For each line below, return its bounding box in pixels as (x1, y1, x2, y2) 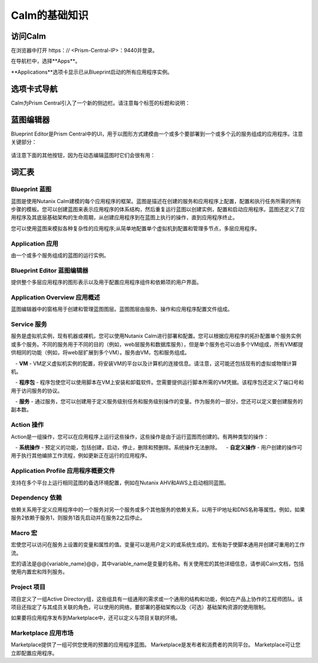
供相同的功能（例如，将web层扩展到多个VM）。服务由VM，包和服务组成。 (11, 349, 190, 356)
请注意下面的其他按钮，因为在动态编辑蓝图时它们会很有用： (11, 152, 155, 159)
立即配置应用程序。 (11, 649, 58, 657)
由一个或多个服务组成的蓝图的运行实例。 (11, 251, 109, 258)
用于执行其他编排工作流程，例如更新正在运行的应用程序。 (11, 452, 150, 459)
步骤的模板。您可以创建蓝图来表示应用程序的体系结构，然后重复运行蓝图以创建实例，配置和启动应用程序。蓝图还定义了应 (11, 205, 305, 213)
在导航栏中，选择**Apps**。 (11, 58, 81, 65)
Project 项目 (11, 583, 46, 591)
